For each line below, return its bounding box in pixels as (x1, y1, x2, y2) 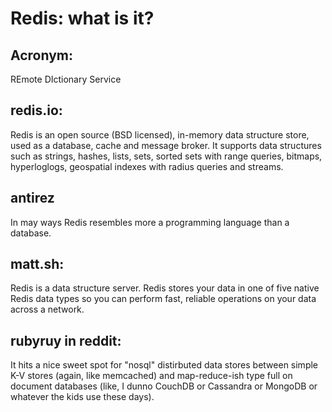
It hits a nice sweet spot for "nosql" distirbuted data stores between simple (10, 359, 319, 371)
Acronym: (10, 47, 74, 64)
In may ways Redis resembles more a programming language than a (10, 216, 290, 228)
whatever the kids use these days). (10, 391, 155, 403)
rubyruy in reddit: (10, 332, 122, 349)
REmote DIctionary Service (10, 73, 122, 85)
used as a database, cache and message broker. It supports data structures (10, 139, 322, 151)
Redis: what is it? (10, 7, 155, 30)
